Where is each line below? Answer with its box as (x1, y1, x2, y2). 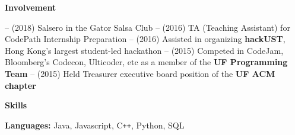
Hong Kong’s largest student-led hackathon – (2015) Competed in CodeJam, (5, 44, 284, 56)
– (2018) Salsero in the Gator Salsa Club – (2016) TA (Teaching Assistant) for (5, 21, 290, 33)
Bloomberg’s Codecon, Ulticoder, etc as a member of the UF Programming (5, 56, 288, 68)
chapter (5, 79, 36, 91)
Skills (5, 99, 27, 111)
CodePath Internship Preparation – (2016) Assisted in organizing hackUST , (5, 33, 286, 45)
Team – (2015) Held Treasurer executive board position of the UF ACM (5, 67, 275, 79)
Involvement (5, 1, 56, 13)
